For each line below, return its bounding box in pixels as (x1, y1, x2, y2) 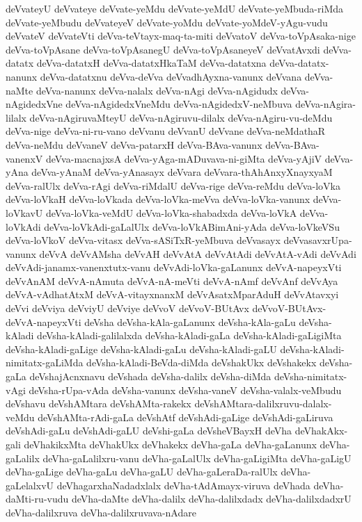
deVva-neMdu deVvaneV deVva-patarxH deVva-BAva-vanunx (6, 137, 262, 152)
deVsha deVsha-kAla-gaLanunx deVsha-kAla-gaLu (84, 314, 296, 329)
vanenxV (6, 151, 43, 165)
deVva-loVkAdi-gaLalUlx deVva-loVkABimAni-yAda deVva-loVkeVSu (44, 219, 340, 234)
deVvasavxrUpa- (283, 233, 352, 247)
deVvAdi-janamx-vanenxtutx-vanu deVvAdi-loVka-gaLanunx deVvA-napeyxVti (6, 260, 342, 275)
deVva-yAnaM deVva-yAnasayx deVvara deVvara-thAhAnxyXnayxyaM (31, 165, 333, 179)
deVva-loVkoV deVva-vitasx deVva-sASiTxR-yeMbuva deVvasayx (6, 233, 281, 247)
